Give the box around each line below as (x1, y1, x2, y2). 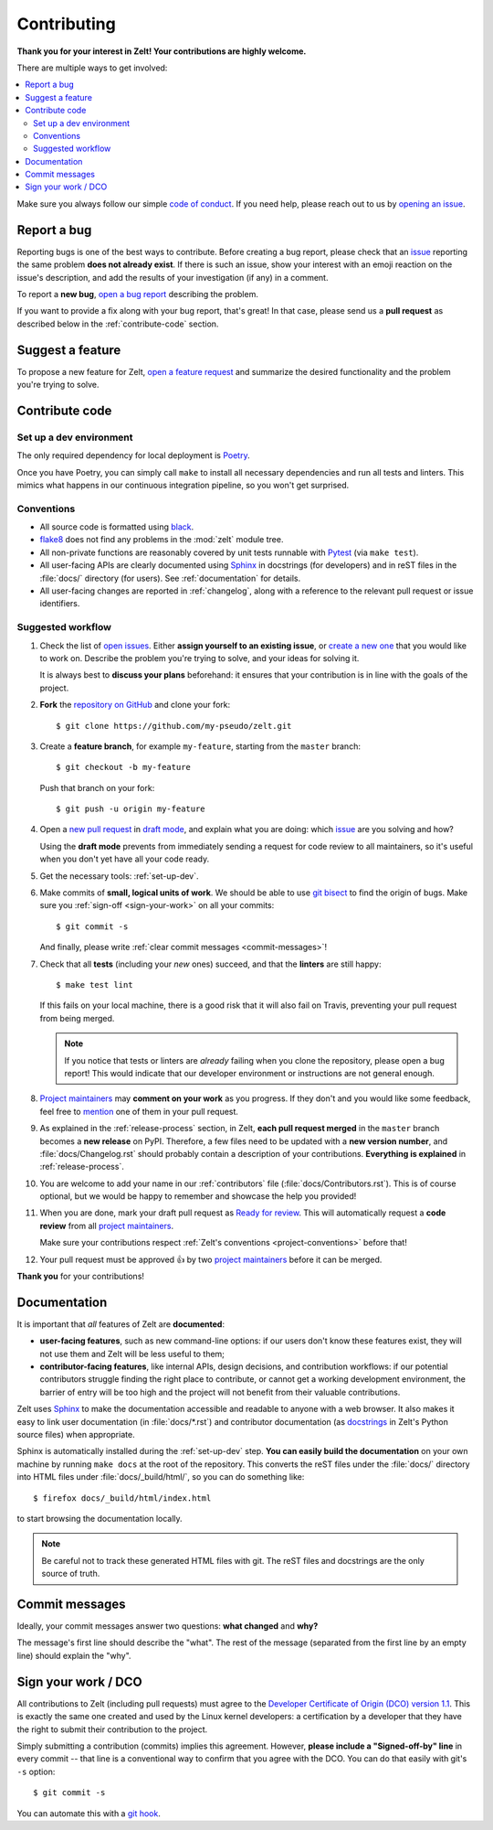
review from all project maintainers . (39, 1220, 173, 1231)
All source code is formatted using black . (39, 521, 194, 532)
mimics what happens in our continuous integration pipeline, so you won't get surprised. (16, 479, 350, 490)
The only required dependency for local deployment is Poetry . (16, 450, 250, 461)
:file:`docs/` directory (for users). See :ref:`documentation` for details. (39, 573, 301, 583)
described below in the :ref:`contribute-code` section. (16, 318, 219, 329)
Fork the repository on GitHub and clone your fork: (39, 700, 231, 711)
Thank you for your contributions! (16, 1271, 145, 1282)
